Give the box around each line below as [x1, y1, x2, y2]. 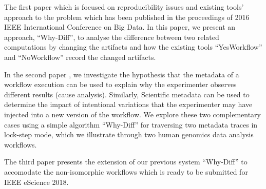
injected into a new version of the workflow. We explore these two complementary [4, 109, 261, 119]
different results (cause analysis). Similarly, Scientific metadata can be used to [4, 89, 250, 99]
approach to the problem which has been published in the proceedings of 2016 [4, 11, 250, 22]
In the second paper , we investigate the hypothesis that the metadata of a [4, 69, 239, 79]
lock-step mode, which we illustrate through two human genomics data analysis [4, 129, 254, 140]
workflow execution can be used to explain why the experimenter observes [4, 79, 237, 90]
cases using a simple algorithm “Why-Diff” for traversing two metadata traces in [4, 119, 258, 130]
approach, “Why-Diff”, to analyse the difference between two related [4, 31, 219, 42]
